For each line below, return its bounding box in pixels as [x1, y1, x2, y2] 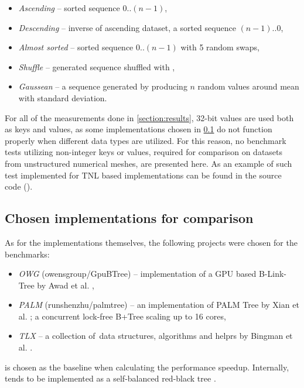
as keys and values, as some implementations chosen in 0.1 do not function [5, 123, 272, 135]
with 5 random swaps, [180, 41, 259, 53]
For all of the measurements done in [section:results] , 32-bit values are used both [5, 111, 294, 123]
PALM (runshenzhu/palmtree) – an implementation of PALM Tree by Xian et [18, 298, 299, 311]
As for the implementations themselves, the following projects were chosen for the [5, 236, 298, 248]
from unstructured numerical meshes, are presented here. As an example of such [5, 157, 292, 169]
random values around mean [197, 80, 299, 92]
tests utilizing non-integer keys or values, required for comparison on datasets [5, 146, 283, 158]
